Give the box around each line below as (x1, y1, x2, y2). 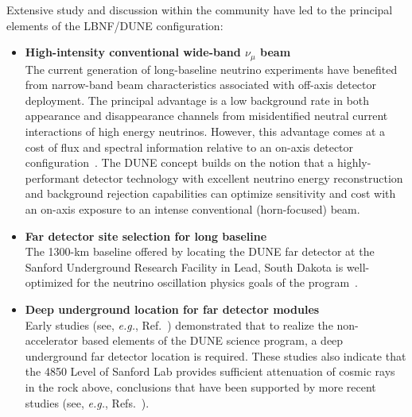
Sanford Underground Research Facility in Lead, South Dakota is (25, 258, 344, 275)
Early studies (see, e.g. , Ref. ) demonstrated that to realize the (25, 316, 333, 333)
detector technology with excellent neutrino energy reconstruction (83, 169, 403, 186)
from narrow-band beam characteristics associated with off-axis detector (25, 76, 376, 93)
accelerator (25, 332, 78, 349)
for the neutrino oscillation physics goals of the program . (76, 274, 358, 291)
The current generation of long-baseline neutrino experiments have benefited (25, 60, 398, 77)
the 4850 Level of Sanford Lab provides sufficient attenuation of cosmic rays (25, 363, 395, 380)
